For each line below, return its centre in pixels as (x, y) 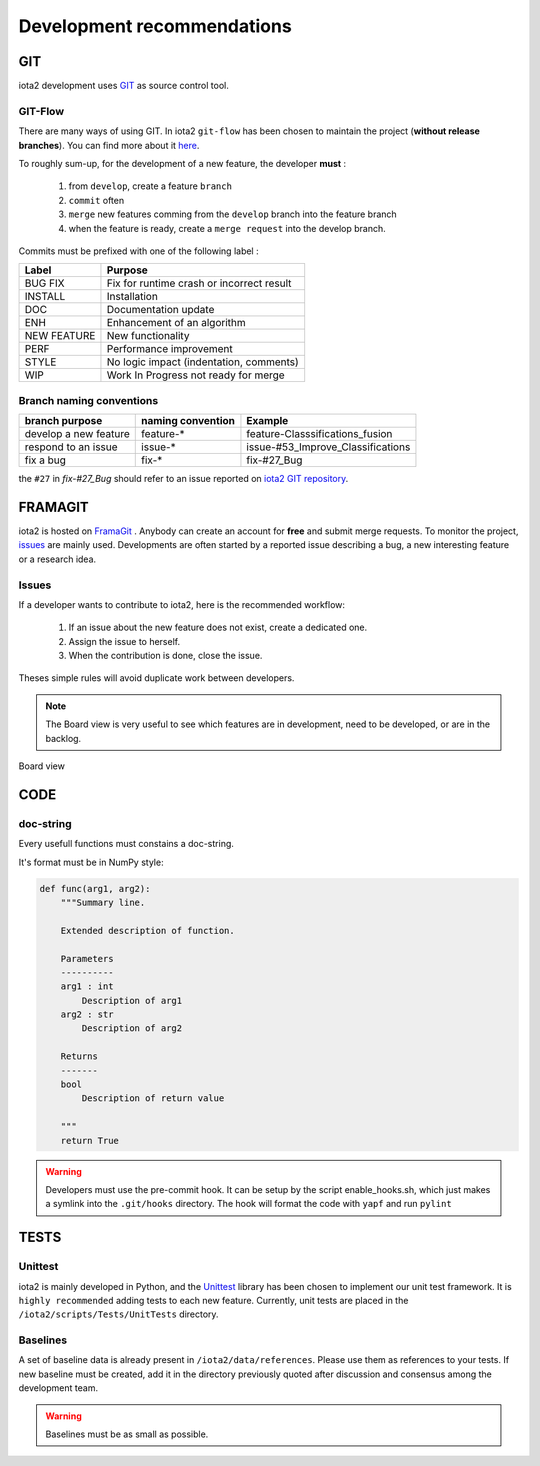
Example (267, 421)
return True (90, 1140)
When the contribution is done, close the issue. (165, 656)
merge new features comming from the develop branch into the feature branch (232, 214)
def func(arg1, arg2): (95, 888)
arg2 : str (87, 1014)
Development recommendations (155, 26)
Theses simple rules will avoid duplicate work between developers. (156, 678)
